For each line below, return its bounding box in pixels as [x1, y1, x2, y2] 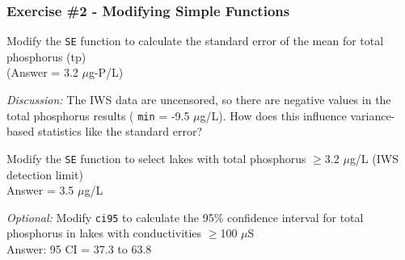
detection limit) [6, 166, 83, 182]
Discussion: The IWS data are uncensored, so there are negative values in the [6, 91, 391, 108]
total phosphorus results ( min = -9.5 [6, 107, 190, 124]
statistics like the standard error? [37, 123, 203, 140]
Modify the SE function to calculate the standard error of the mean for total [6, 32, 384, 49]
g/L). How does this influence [200, 107, 347, 124]
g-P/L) [88, 64, 124, 81]
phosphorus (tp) [6, 48, 86, 65]
